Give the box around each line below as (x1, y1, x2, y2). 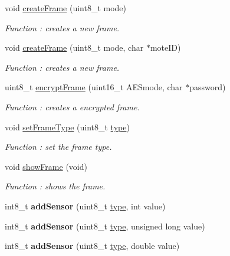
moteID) (150, 41, 181, 54)
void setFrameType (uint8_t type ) (5, 120, 130, 133)
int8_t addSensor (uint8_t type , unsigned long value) (5, 219, 205, 232)
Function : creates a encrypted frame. (5, 100, 140, 113)
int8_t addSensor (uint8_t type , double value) (5, 239, 180, 252)
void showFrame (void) (5, 160, 87, 172)
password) (189, 81, 226, 93)
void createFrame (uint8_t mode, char (5, 41, 144, 54)
